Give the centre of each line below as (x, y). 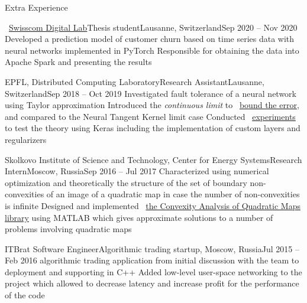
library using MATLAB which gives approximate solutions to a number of (139, 217)
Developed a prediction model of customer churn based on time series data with (150, 39)
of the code (25, 295)
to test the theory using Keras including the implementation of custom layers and (153, 128)
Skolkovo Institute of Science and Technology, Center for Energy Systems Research (153, 159)
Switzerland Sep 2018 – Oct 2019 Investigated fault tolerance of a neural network (151, 93)
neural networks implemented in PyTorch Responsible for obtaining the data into (152, 50)
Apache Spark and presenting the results (78, 62)
